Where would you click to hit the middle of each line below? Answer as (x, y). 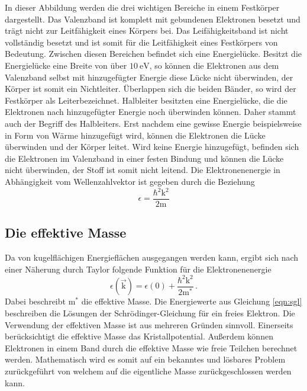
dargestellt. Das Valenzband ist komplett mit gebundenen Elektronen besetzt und (153, 19)
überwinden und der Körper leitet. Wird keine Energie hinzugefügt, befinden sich (152, 147)
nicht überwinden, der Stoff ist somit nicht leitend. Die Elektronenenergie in (143, 170)
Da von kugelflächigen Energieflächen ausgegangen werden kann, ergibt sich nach (152, 257)
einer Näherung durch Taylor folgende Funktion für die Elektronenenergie (138, 269)
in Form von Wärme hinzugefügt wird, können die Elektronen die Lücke (135, 135)
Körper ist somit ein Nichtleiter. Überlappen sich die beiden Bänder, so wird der (151, 89)
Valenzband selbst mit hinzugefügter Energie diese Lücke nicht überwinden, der (149, 77)
